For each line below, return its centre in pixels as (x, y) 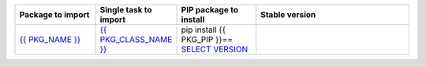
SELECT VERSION (215, 49)
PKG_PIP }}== (207, 39)
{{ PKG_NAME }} (50, 39)
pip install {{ (204, 30)
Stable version (288, 14)
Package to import (54, 14)
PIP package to (210, 10)
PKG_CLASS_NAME (136, 39)
